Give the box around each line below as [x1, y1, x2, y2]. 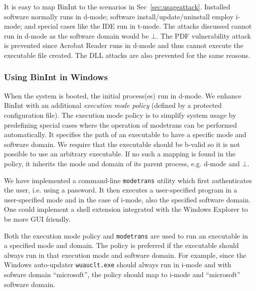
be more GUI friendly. [4, 213, 71, 224]
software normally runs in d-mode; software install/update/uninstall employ [4, 11, 234, 21]
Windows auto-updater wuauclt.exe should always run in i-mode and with [4, 259, 231, 270]
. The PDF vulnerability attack [156, 30, 251, 41]
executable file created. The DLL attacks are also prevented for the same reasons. [4, 49, 250, 60]
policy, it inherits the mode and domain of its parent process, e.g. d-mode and [4, 158, 240, 168]
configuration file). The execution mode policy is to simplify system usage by [4, 109, 236, 120]
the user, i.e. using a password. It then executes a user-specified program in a [4, 185, 237, 195]
